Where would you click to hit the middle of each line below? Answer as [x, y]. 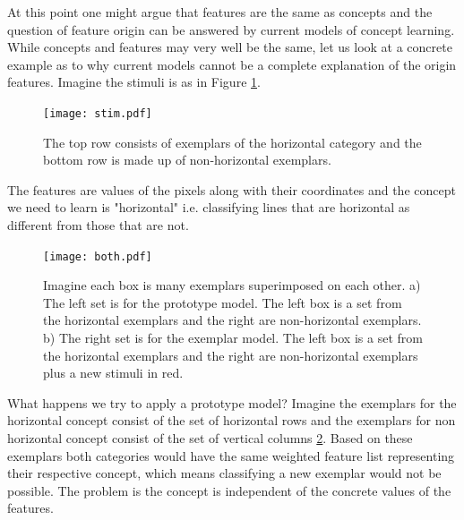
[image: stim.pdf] [98, 113]
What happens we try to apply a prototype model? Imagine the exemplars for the [232, 402]
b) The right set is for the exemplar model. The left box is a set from [233, 338]
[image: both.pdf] [98, 256]
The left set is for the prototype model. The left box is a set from [223, 302]
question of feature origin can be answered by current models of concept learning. [231, 29]
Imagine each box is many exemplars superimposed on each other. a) [232, 285]
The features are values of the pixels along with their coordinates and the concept [232, 189]
